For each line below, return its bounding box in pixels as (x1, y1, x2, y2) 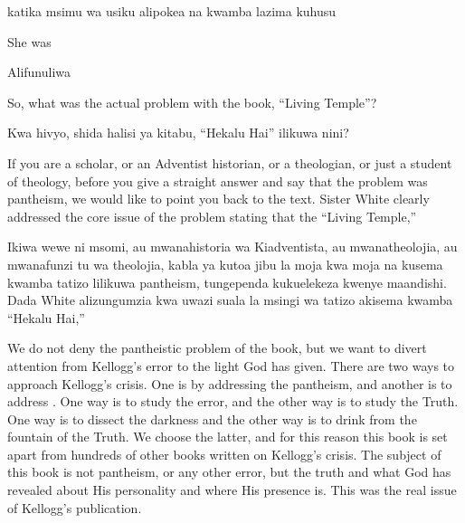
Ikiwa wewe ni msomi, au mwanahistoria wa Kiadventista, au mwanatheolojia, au (7, 237, 458, 256)
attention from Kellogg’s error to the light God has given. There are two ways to (7, 356, 455, 375)
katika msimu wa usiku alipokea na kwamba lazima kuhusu (7, 2, 337, 20)
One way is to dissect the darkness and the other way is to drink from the (7, 409, 417, 428)
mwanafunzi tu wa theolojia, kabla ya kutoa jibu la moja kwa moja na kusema (7, 254, 443, 273)
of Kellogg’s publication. (7, 498, 142, 517)
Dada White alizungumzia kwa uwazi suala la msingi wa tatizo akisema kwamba (7, 290, 453, 309)
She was (7, 32, 52, 51)
